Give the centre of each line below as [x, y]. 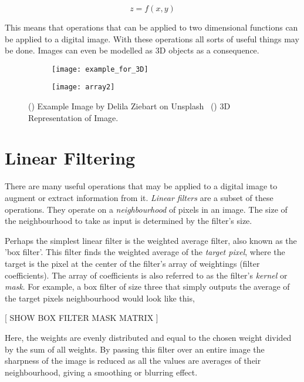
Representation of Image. [73, 117]
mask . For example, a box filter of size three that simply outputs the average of [147, 286]
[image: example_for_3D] [100, 69]
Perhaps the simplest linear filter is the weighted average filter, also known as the [151, 240]
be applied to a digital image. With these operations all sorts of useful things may [152, 38]
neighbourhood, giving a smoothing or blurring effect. [101, 372]
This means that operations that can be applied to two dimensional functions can [151, 27]
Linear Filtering [70, 158]
